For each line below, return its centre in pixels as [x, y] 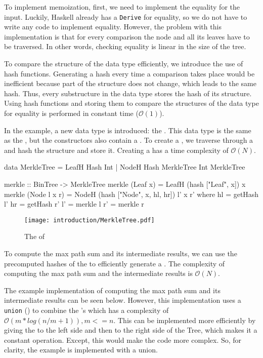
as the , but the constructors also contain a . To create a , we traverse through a [129, 140]
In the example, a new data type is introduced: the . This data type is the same [128, 130]
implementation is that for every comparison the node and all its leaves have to [127, 36]
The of [35, 236]
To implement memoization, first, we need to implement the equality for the [122, 7]
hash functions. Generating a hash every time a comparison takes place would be [129, 73]
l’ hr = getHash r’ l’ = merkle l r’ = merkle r [74, 204]
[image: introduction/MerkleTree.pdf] [90, 220]
